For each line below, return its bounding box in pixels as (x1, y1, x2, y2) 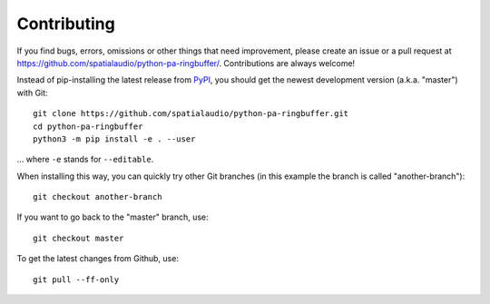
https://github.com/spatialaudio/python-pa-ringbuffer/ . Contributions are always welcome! (16, 57, 356, 68)
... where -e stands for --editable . (16, 154, 154, 165)
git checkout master (33, 232, 124, 243)
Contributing (16, 14, 115, 34)
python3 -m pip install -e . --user (33, 133, 196, 144)
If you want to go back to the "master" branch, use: (16, 211, 209, 222)
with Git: (16, 87, 49, 98)
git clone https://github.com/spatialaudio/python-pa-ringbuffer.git (33, 109, 349, 119)
